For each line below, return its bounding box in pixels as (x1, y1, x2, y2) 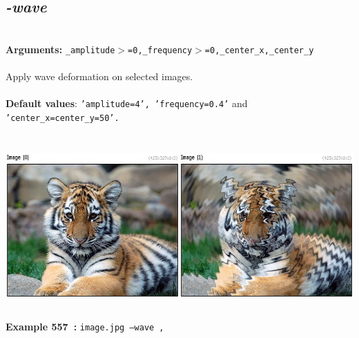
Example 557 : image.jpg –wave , (6, 319, 164, 333)
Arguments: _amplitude (6, 41, 115, 56)
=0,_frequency (128, 45, 193, 55)
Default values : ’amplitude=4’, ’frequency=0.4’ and (6, 96, 248, 111)
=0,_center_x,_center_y (204, 45, 314, 55)
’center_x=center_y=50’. (6, 113, 119, 123)
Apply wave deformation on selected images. (6, 69, 193, 84)
